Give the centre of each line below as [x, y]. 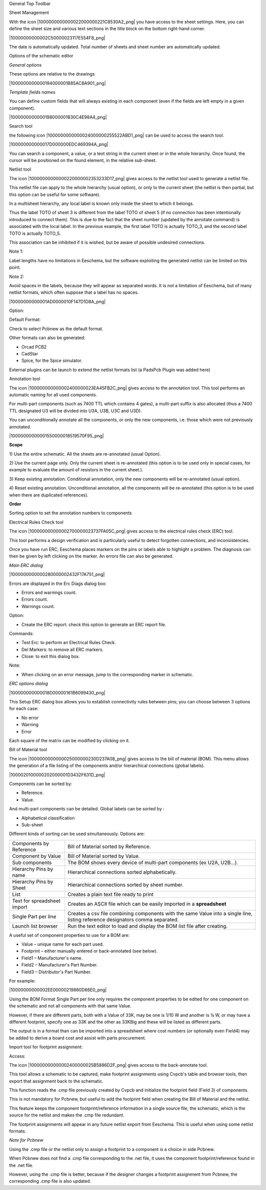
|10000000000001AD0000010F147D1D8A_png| [57, 302]
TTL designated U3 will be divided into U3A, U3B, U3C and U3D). [76, 411]
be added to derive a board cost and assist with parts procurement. [78, 1038]
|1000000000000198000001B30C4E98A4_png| [58, 117]
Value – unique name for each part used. [63, 944]
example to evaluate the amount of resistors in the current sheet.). [76, 470]
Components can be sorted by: [41, 784]
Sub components [32, 862]
